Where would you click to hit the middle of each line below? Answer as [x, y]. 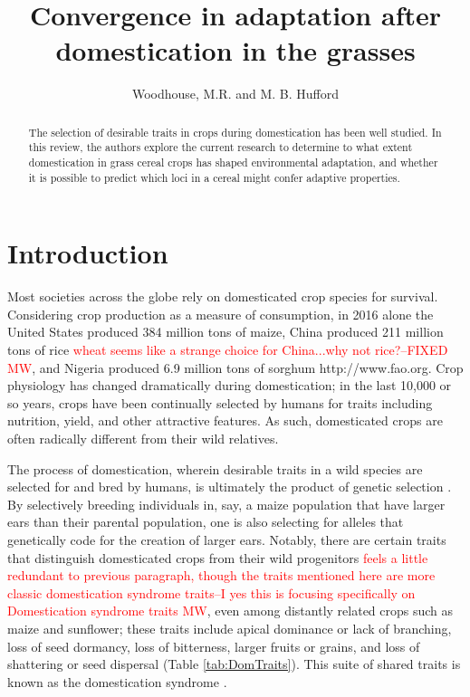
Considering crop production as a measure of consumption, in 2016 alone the [221, 314]
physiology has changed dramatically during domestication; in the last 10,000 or [230, 385]
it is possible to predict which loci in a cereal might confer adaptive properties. [214, 177]
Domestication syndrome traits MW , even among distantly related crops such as [230, 611]
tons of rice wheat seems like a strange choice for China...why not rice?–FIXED [228, 350]
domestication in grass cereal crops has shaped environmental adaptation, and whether [233, 162]
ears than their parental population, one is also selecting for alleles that [206, 522]
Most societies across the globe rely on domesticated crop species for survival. [223, 296]
